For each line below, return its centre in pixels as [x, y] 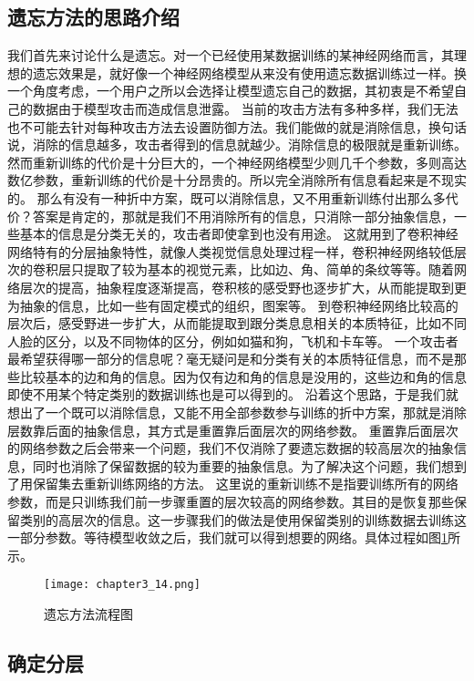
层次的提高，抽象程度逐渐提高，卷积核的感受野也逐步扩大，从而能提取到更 [243, 287]
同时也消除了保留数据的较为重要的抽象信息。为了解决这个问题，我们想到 [249, 465]
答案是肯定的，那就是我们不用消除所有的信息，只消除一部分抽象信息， [243, 216]
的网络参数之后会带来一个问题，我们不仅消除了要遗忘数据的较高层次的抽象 [231, 448]
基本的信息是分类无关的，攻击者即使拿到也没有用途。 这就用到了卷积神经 [239, 234]
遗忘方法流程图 [88, 614]
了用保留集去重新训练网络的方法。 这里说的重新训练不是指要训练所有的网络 [233, 484]
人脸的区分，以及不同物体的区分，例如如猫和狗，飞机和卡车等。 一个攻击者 [233, 340]
